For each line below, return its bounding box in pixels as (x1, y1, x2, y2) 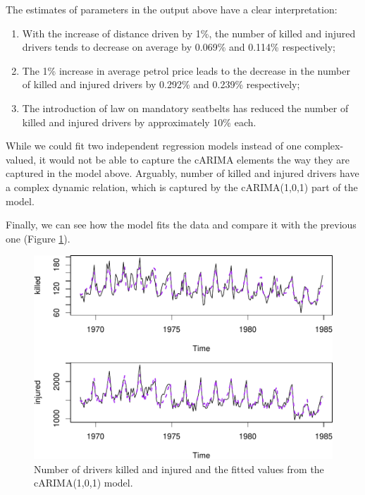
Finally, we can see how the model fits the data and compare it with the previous (6, 217, 357, 232)
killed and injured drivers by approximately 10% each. (22, 114, 256, 129)
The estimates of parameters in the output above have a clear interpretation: (6, 2, 338, 16)
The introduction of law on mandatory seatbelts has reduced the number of (22, 100, 349, 115)
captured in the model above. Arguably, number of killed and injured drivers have (6, 166, 359, 181)
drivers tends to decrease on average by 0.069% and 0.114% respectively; (22, 39, 335, 54)
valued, (6, 152, 37, 166)
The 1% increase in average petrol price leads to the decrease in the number (22, 63, 350, 78)
